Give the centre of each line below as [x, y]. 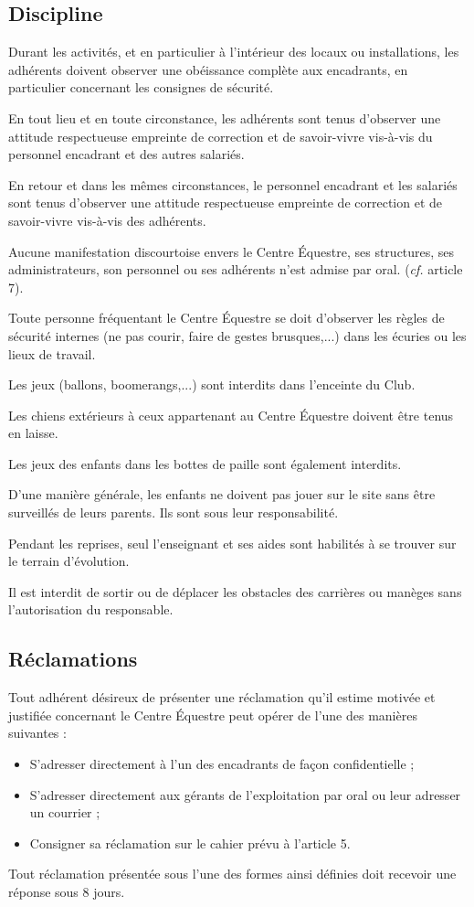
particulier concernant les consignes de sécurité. [141, 87]
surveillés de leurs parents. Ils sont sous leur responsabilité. [174, 512]
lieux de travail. [52, 353]
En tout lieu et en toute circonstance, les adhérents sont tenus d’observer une [225, 117]
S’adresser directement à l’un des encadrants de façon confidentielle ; [222, 764]
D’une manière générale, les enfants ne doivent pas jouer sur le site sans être [222, 494]
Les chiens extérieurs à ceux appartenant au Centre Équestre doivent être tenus [231, 415]
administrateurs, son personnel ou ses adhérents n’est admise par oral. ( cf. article [236, 269]
